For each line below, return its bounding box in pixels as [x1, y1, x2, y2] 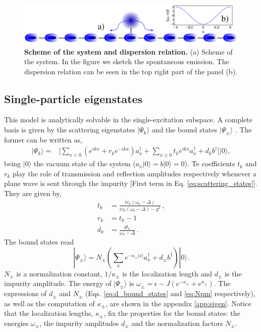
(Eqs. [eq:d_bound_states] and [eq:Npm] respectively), [85, 288, 255, 299]
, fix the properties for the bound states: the [103, 308, 240, 318]
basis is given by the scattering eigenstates [4, 124, 135, 135]
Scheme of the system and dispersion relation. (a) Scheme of [24, 46, 233, 57]
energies [4, 317, 29, 328]
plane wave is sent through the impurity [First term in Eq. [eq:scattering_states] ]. [4, 178, 257, 188]
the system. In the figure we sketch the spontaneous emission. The [24, 56, 229, 67]
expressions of [4, 288, 47, 299]
